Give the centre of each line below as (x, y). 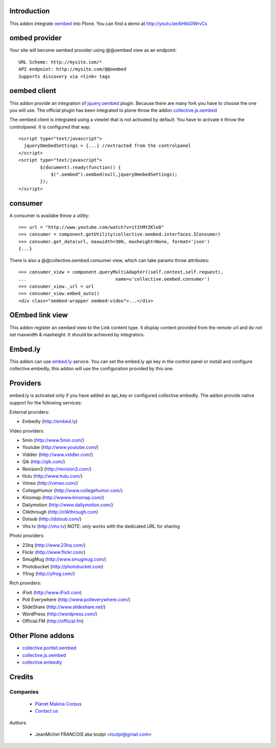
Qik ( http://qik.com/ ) (44, 462)
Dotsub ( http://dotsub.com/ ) (52, 519)
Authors (18, 722)
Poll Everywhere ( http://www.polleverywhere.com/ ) (76, 600)
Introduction (30, 11)
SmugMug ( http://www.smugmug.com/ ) (64, 559)
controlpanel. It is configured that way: (50, 127)
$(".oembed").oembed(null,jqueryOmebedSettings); (114, 175)
